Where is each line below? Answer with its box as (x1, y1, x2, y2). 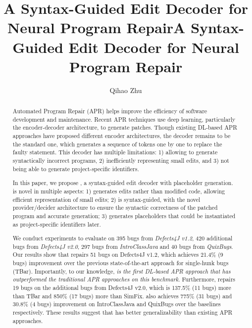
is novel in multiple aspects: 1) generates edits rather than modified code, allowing (12, 187, 225, 195)
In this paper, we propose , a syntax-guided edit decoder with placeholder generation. (12, 179, 233, 187)
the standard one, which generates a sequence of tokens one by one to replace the (12, 140, 222, 148)
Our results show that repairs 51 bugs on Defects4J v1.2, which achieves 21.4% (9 (12, 250, 223, 259)
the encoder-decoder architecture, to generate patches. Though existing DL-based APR (12, 123, 237, 132)
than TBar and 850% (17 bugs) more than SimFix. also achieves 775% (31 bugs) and (12, 291, 232, 300)
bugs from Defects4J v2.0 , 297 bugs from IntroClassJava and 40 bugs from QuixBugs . (12, 242, 233, 250)
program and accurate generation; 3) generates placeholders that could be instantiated (12, 211, 236, 220)
